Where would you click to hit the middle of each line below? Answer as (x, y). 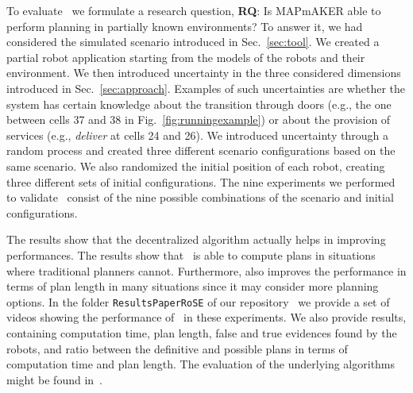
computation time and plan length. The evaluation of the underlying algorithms (201, 364)
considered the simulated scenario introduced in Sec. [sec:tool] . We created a (193, 42)
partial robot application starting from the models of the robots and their (186, 57)
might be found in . (54, 379)
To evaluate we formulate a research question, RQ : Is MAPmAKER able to (194, 10)
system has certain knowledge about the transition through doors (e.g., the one (199, 104)
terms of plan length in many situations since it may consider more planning (193, 286)
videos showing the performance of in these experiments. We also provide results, (206, 317)
